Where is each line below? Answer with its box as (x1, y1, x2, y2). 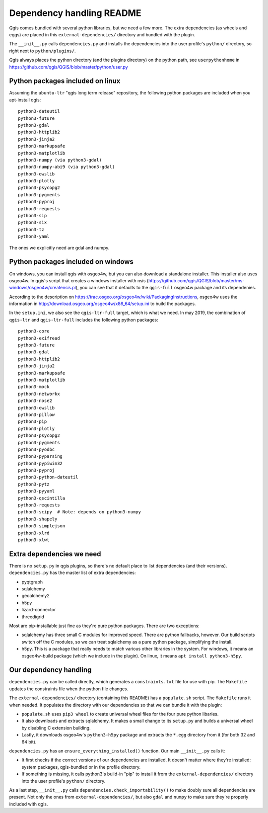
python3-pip (18, 419, 47, 424)
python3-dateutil (18, 108, 60, 114)
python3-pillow (18, 411, 55, 417)
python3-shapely (18, 516, 58, 522)
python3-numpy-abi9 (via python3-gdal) (18, 164, 115, 170)
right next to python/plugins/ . (9, 48, 76, 54)
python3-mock (18, 384, 50, 390)
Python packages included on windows (9, 257, 134, 266)
